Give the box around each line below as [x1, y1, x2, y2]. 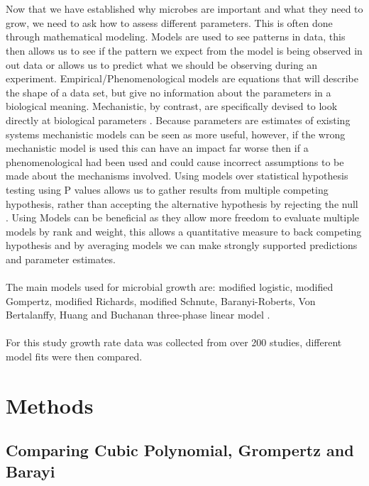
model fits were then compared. [6, 349, 143, 364]
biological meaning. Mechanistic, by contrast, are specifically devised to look [6, 99, 338, 114]
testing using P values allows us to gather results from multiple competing [6, 182, 329, 197]
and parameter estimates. [6, 251, 116, 266]
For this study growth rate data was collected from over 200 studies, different [6, 335, 342, 350]
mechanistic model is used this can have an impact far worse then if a [6, 140, 309, 155]
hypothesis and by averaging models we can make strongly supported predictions [6, 238, 358, 253]
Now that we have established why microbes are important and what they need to [6, 1, 363, 16]
